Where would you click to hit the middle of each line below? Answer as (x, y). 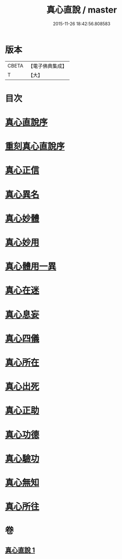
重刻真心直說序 (35, 147)
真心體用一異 (31, 267)
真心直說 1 (20, 550)
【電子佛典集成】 (47, 66)
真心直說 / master (82, 10)
